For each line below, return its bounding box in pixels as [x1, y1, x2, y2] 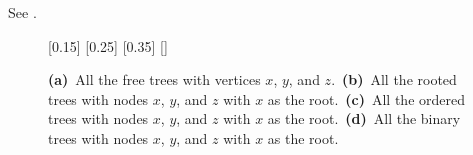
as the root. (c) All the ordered [267, 88, 466, 109]
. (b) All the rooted [331, 69, 457, 90]
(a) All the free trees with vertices [48, 69, 261, 90]
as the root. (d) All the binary [267, 108, 461, 129]
